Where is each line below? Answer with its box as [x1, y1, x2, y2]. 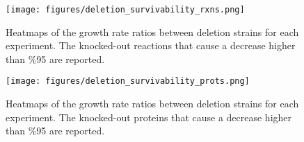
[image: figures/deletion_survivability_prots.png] [6, 76, 250, 87]
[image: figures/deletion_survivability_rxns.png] [6, 5, 245, 15]
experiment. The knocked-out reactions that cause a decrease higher [6, 38, 296, 53]
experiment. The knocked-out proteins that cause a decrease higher [6, 109, 292, 124]
